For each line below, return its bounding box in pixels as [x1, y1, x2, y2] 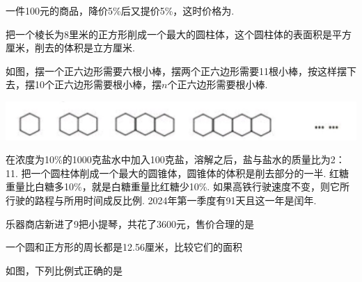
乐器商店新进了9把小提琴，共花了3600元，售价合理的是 [6, 216, 254, 231]
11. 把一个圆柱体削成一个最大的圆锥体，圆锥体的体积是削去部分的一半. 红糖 [6, 165, 349, 180]
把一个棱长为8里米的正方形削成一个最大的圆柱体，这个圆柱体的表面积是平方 [6, 26, 352, 41]
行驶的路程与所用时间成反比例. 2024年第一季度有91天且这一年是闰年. [6, 192, 317, 207]
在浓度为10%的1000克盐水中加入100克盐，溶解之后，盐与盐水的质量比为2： [6, 152, 345, 167]
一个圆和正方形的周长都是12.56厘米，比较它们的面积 [6, 240, 242, 254]
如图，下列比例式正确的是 [6, 263, 123, 277]
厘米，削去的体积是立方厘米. [6, 40, 135, 55]
